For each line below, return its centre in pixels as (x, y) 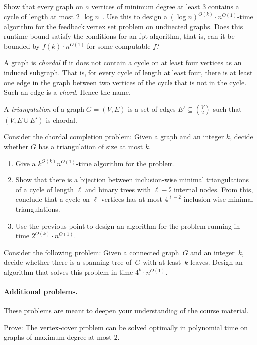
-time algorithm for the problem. (126, 163)
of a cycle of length (45, 189)
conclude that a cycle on (53, 199)
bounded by (22, 46)
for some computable (119, 46)
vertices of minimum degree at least (146, 6)
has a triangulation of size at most (91, 146)
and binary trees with (118, 189)
